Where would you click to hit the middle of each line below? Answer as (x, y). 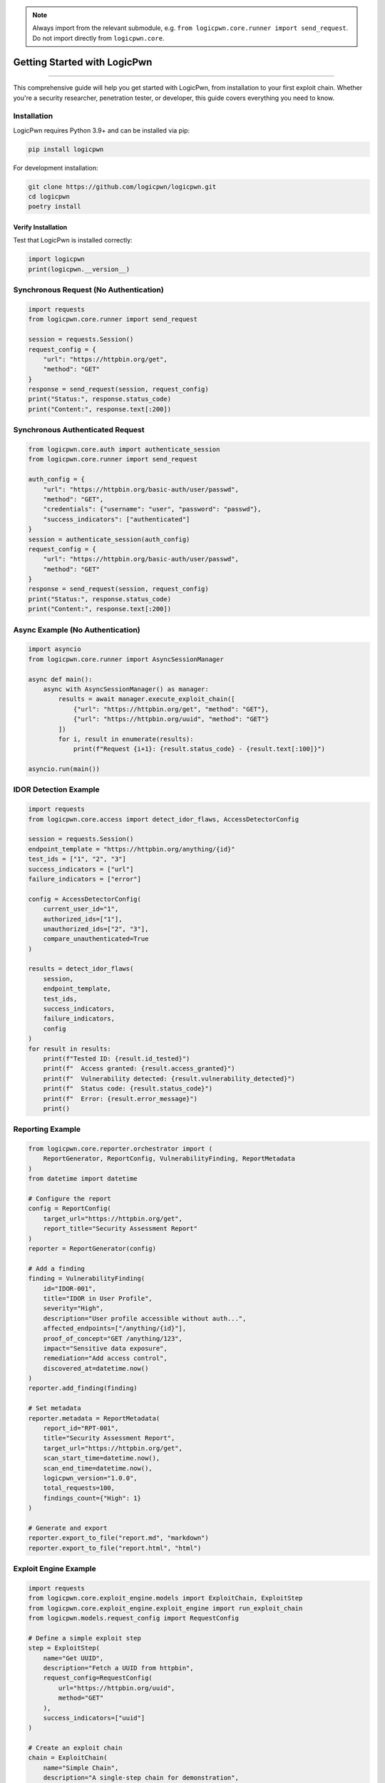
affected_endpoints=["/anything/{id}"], (115, 1329)
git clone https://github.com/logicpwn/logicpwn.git (122, 187)
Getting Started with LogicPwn (83, 62)
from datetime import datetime (83, 1179)
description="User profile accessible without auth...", (145, 1318)
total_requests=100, (79, 1488)
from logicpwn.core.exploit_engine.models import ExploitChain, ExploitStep (165, 1598)
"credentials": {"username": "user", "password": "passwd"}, (152, 509)
